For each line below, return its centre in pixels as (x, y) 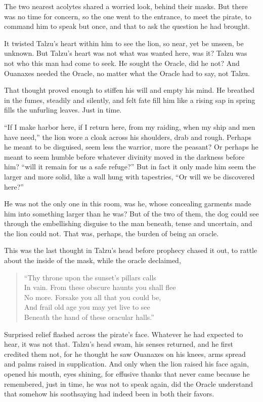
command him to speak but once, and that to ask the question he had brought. (127, 26)
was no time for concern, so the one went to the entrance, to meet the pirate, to (128, 16)
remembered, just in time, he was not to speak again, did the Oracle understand (129, 383)
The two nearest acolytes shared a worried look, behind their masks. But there (126, 6)
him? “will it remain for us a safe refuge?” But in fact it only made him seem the (130, 167)
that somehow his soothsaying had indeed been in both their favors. (109, 394)
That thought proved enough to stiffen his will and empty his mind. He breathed (129, 90)
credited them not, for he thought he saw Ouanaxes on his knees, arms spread (125, 354)
